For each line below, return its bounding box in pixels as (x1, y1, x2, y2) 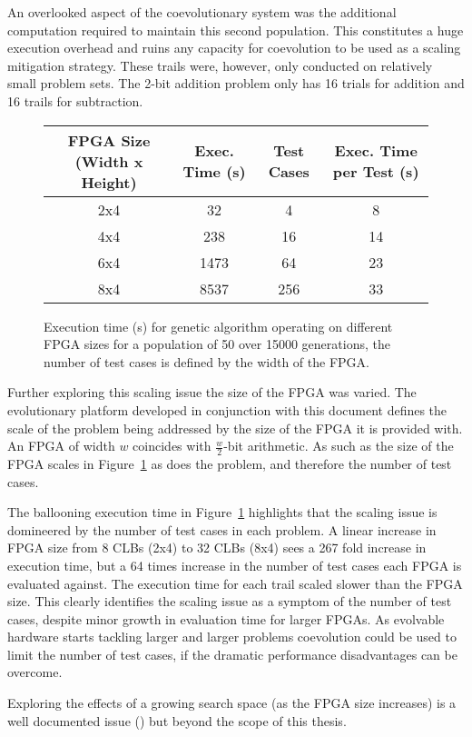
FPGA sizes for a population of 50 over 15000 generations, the (44, 334, 390, 354)
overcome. (7, 662, 63, 682)
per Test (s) (332, 161, 419, 183)
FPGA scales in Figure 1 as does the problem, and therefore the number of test (7, 453, 452, 473)
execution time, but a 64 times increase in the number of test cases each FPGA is (7, 555, 462, 574)
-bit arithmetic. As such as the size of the (223, 436, 454, 455)
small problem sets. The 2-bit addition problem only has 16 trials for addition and (7, 74, 465, 93)
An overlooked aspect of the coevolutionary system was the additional (7, 3, 397, 21)
